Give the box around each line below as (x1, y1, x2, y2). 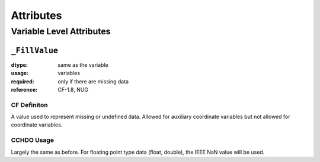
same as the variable (57, 61, 109, 68)
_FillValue (11, 46, 59, 56)
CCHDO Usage (11, 136, 55, 144)
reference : (11, 86, 38, 93)
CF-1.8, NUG (57, 86, 89, 93)
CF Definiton (11, 101, 48, 109)
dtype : (11, 61, 28, 68)
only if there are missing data (57, 77, 129, 85)
